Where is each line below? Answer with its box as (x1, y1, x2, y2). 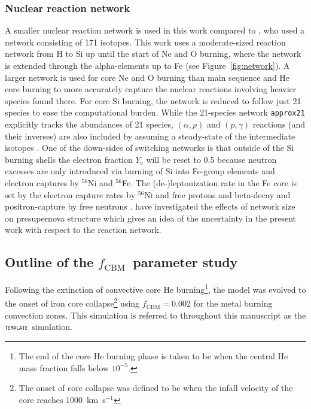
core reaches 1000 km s (19, 393, 106, 405)
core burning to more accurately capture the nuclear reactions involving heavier (5, 83, 297, 95)
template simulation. (5, 320, 72, 333)
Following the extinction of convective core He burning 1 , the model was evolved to (5, 281, 306, 295)
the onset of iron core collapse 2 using (5, 295, 140, 310)
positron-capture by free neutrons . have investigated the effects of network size (5, 200, 295, 213)
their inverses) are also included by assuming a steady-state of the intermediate (5, 129, 295, 142)
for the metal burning (193, 297, 273, 310)
